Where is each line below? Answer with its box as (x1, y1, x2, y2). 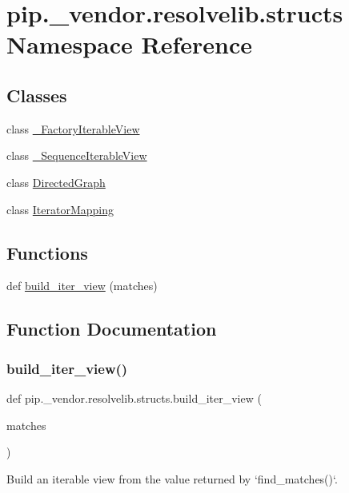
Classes (6, 82, 67, 107)
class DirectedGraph (6, 173, 106, 190)
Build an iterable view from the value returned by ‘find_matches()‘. (6, 470, 338, 487)
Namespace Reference (6, 28, 252, 61)
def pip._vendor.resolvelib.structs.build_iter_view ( (6, 389, 262, 406)
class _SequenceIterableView (6, 147, 147, 164)
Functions (6, 240, 88, 264)
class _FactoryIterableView (6, 120, 140, 137)
